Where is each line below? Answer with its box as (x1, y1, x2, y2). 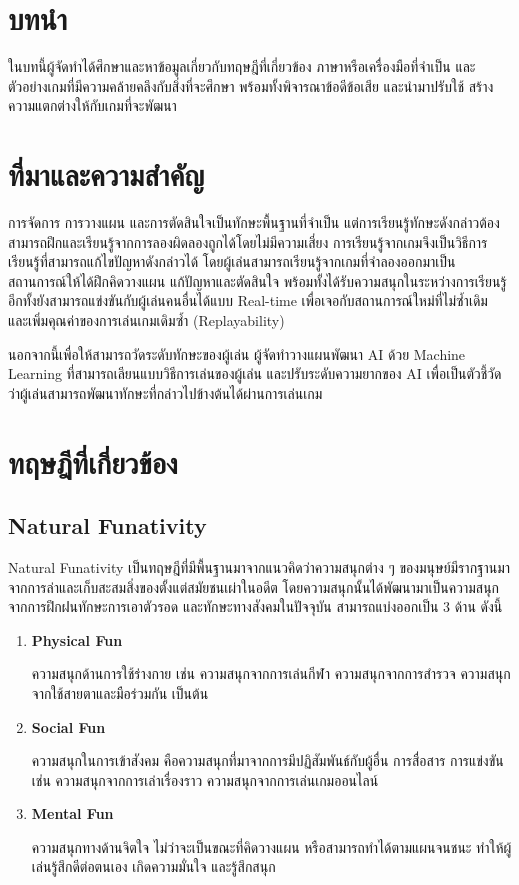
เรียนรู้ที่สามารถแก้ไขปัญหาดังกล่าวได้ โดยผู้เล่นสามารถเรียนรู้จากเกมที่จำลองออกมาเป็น (8, 251, 456, 272)
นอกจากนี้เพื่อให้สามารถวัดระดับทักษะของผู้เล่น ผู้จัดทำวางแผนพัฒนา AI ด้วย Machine (8, 343, 466, 364)
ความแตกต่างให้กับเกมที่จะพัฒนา (8, 95, 177, 116)
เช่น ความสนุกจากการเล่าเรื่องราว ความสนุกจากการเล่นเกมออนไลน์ (31, 769, 379, 790)
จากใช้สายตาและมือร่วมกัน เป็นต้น (31, 682, 209, 703)
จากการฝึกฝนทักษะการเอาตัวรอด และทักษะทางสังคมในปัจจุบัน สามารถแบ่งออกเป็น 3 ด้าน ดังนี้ (8, 596, 503, 617)
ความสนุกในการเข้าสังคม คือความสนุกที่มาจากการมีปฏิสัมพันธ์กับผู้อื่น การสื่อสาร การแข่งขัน (31, 750, 504, 771)
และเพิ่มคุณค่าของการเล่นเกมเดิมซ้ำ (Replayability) (8, 310, 285, 330)
